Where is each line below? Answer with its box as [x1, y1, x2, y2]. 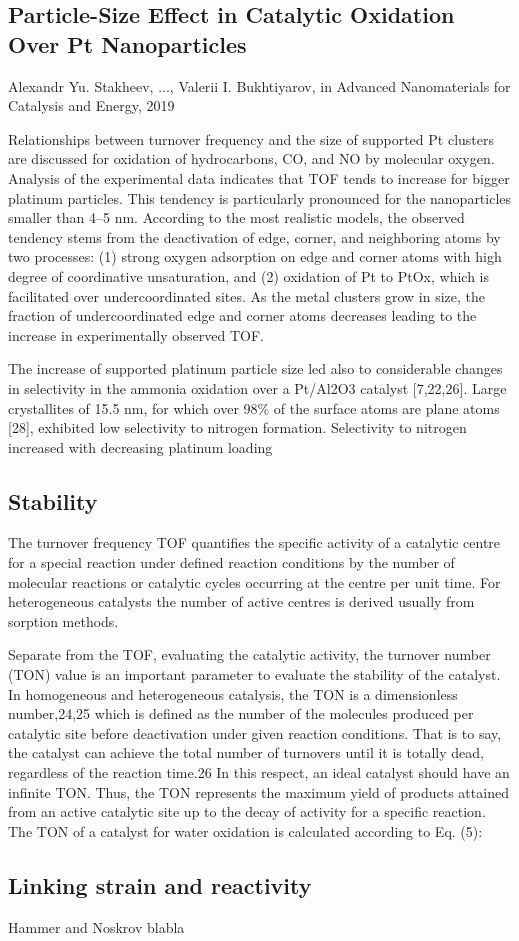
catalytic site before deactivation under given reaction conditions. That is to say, [8, 722, 502, 743]
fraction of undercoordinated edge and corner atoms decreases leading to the [8, 305, 477, 326]
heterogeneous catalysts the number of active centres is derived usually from [8, 591, 475, 612]
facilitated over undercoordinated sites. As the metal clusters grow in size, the [8, 285, 486, 306]
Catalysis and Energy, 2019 [8, 95, 175, 116]
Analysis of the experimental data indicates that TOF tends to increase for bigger [8, 167, 510, 188]
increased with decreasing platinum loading [8, 436, 273, 457]
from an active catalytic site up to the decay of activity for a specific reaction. [8, 801, 486, 822]
